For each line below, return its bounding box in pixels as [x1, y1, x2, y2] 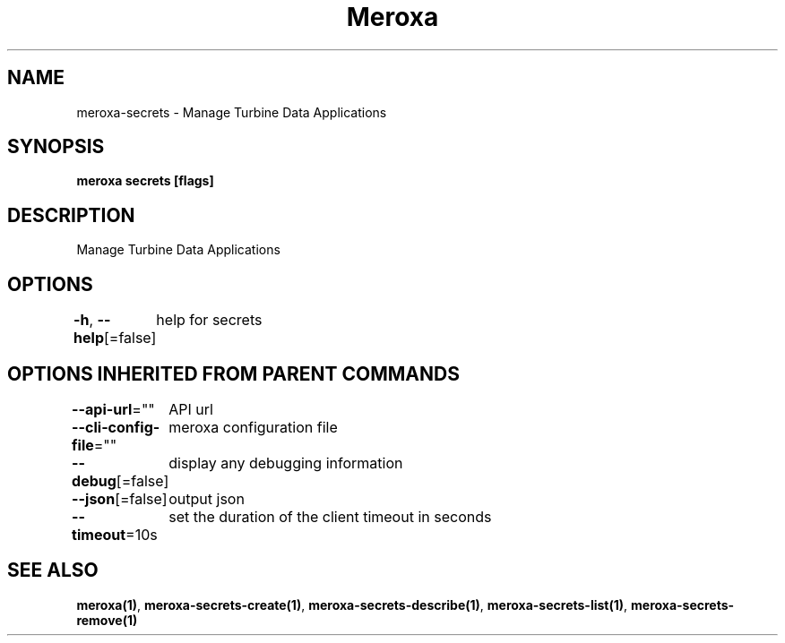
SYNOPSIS [7, 135, 105, 159]
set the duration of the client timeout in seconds [168, 507, 492, 526]
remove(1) [76, 612, 138, 628]
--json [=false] [72, 489, 168, 508]
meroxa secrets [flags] [76, 173, 214, 189]
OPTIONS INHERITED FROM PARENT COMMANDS [7, 362, 460, 385]
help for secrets [156, 311, 263, 330]
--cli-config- [72, 417, 160, 436]
